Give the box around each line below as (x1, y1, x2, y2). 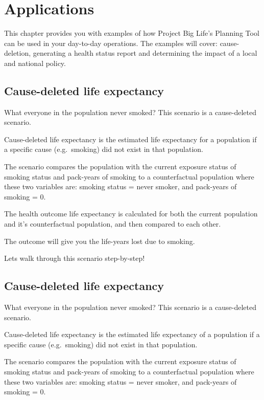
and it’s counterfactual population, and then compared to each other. (4, 218, 221, 229)
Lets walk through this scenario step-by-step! (4, 253, 145, 263)
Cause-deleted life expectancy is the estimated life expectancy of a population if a (4, 329, 260, 340)
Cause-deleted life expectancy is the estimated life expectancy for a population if (4, 134, 257, 144)
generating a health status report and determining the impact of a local (33, 48, 257, 58)
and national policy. (4, 57, 66, 68)
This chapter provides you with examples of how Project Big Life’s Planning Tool (4, 28, 259, 38)
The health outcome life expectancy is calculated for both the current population (4, 208, 258, 219)
